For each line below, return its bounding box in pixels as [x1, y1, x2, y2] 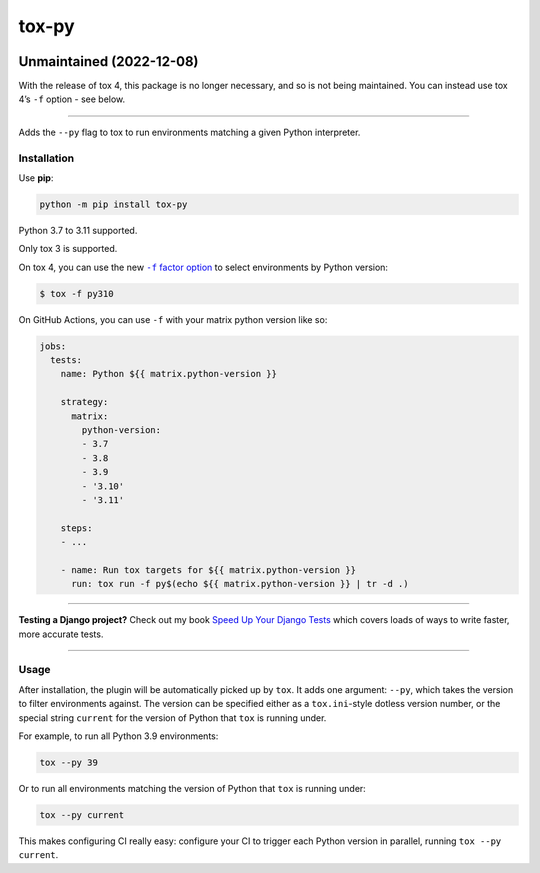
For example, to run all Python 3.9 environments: [18, 730, 219, 742]
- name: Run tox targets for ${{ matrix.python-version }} [60, 564, 357, 575]
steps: [60, 522, 93, 534]
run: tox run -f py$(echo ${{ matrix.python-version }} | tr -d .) [71, 578, 409, 590]
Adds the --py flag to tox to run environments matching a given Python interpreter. [18, 126, 361, 138]
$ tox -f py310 [39, 288, 114, 299]
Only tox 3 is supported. [18, 243, 118, 255]
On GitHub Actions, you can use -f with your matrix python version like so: [18, 313, 328, 325]
